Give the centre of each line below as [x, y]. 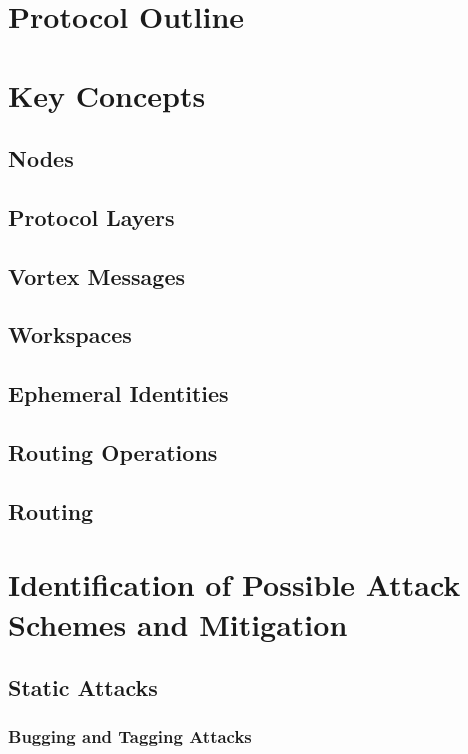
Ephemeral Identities [118, 393]
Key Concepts [107, 94]
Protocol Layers [91, 216]
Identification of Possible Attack [234, 584]
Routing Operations [113, 452]
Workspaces [70, 334]
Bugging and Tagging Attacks [130, 736]
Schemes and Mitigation [178, 623]
